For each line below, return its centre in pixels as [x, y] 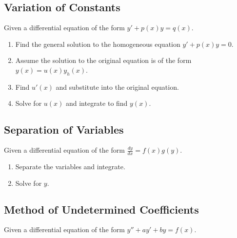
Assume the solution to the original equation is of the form [103, 60]
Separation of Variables [64, 129]
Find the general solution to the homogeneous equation [98, 44]
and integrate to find [97, 103]
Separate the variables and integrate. [70, 166]
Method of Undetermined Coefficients [101, 209]
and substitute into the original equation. [117, 87]
